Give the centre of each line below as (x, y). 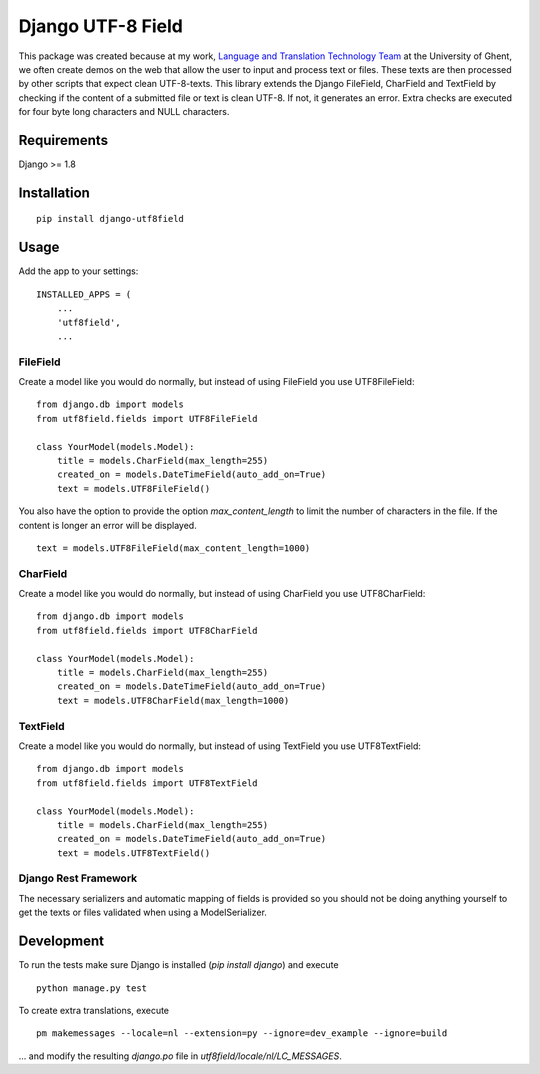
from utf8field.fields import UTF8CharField (147, 630)
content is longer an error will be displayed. (107, 525)
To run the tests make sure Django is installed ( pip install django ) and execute (178, 965)
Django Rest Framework (78, 878)
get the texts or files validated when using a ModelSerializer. (142, 912)
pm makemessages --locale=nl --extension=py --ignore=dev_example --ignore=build (242, 1033)
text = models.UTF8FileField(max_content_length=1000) (173, 548)
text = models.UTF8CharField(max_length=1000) (173, 700)
